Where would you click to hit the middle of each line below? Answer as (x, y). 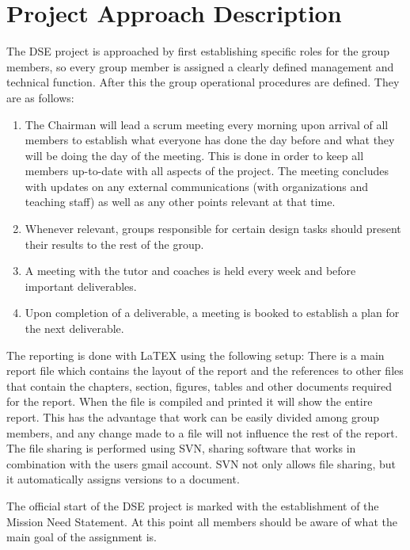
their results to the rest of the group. (114, 244)
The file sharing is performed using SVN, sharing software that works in (181, 448)
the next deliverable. (74, 328)
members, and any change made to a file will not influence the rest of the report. (202, 432)
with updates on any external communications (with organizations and (196, 186)
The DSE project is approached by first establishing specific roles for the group (198, 51)
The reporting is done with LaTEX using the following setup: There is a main (196, 355)
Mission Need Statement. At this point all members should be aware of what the (202, 521)
